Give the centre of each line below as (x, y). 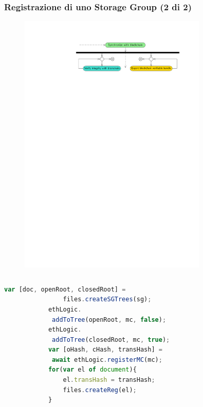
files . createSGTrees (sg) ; (107, 299)
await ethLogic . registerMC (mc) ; (107, 360)
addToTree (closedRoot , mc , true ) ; (111, 340)
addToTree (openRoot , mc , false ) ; (109, 319)
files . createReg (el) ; (100, 390)
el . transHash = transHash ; (109, 380)
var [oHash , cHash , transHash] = (105, 350)
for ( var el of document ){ (92, 370)
